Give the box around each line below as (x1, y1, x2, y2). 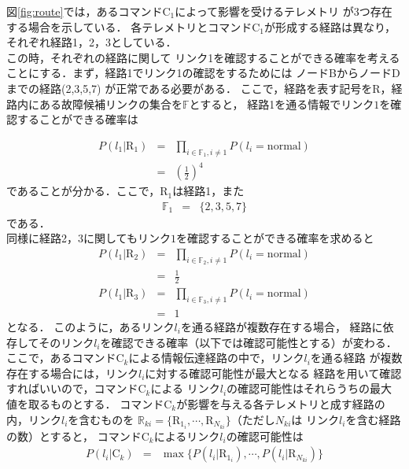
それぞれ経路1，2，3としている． (6, 34, 177, 50)
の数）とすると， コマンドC (6, 427, 149, 444)
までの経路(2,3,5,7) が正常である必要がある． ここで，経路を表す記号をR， (6, 79, 392, 96)
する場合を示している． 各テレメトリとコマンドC (6, 18, 260, 35)
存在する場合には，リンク (6, 364, 138, 381)
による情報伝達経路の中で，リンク (128, 349, 304, 366)
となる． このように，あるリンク (6, 318, 175, 334)
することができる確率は (17, 111, 138, 127)
